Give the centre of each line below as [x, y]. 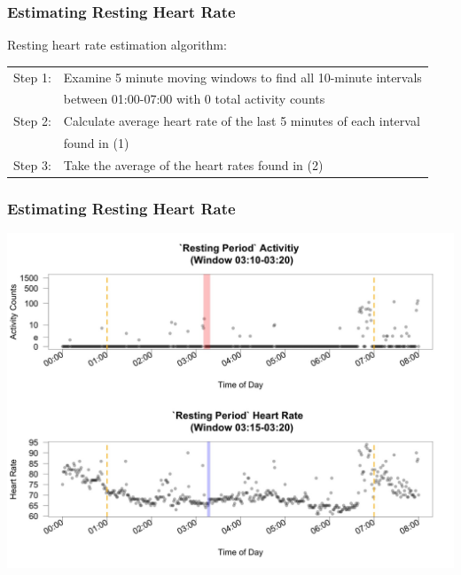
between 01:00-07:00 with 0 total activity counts [194, 99]
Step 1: [32, 77]
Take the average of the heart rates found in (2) [193, 164]
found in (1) [96, 143]
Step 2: [32, 121]
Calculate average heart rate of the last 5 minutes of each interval [242, 121]
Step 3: [32, 164]
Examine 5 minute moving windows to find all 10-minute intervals [242, 77]
